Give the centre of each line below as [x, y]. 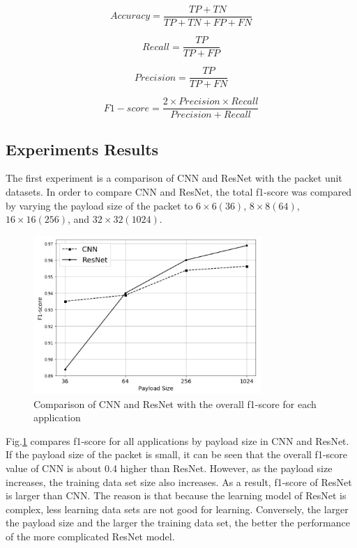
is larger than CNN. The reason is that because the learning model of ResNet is [176, 495]
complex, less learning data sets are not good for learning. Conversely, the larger [177, 509]
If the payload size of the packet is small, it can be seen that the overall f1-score [176, 454]
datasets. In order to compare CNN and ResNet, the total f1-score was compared [179, 192]
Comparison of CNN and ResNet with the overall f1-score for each [175, 404]
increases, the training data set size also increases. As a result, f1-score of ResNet [179, 482]
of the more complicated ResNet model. [90, 536]
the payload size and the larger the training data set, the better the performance [178, 523]
